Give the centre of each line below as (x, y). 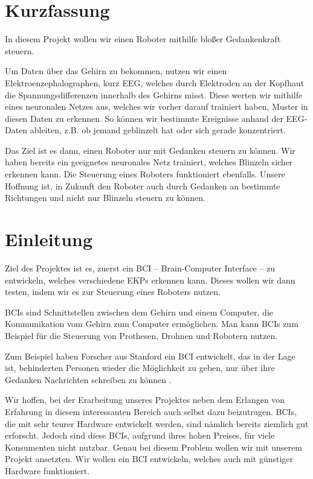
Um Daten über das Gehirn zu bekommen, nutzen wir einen (116, 71)
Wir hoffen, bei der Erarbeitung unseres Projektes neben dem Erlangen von (145, 400)
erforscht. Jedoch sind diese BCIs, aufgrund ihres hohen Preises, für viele (140, 435)
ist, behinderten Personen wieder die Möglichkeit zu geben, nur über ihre (140, 368)
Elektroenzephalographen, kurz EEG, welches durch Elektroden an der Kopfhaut (155, 82)
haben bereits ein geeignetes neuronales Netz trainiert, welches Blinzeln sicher (149, 162)
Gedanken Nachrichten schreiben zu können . (88, 379)
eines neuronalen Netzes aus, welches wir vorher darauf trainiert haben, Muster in (156, 106)
